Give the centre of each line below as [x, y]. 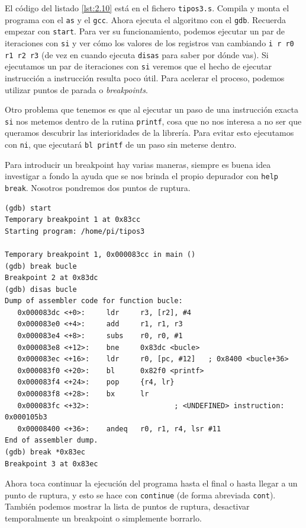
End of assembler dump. [51, 440]
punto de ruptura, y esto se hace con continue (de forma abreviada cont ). [140, 494]
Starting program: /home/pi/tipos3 [75, 231]
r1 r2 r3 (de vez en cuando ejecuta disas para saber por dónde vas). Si [137, 54]
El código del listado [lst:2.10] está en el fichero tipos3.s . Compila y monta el [147, 8]
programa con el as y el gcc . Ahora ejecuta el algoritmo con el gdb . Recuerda [145, 19]
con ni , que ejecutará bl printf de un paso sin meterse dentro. [121, 144]
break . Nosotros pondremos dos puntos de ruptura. [98, 187]
